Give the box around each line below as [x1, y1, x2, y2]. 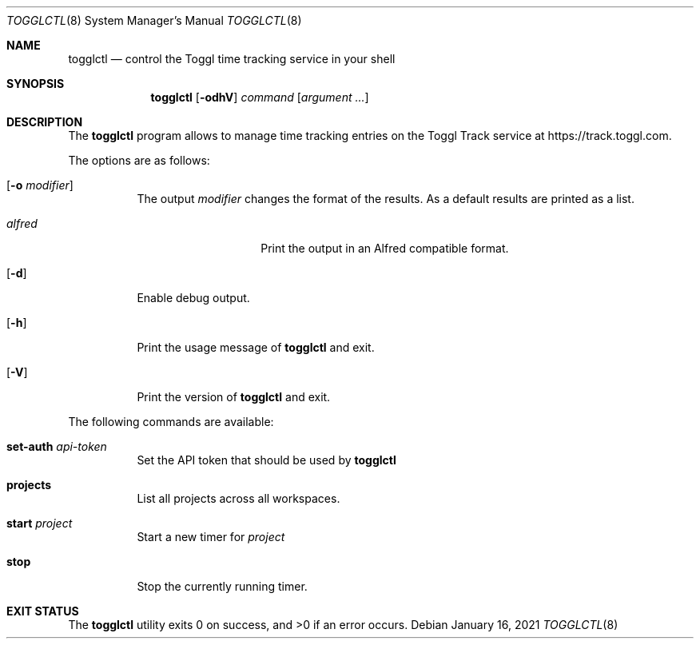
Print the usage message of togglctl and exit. [137, 340, 375, 354]
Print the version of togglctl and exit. [137, 390, 331, 404]
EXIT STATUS [6, 604, 79, 618]
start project [6, 516, 73, 530]
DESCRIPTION [6, 115, 83, 129]
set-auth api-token [6, 440, 107, 453]
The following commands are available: [68, 415, 274, 428]
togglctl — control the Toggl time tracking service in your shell [68, 52, 396, 66]
